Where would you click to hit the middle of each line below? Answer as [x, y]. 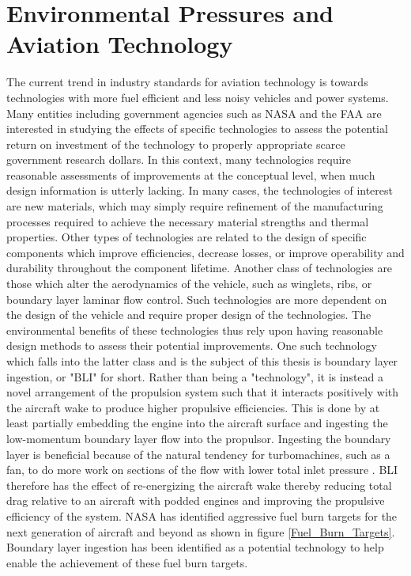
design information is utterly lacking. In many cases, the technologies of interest [200, 190]
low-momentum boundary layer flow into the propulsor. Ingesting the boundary [199, 438]
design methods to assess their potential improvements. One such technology [192, 345]
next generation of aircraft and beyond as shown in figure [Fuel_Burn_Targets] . [201, 531]
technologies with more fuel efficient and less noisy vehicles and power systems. [198, 97]
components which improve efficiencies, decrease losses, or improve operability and [205, 252]
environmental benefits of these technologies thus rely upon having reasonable [195, 330]
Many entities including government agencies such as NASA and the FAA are [194, 113]
